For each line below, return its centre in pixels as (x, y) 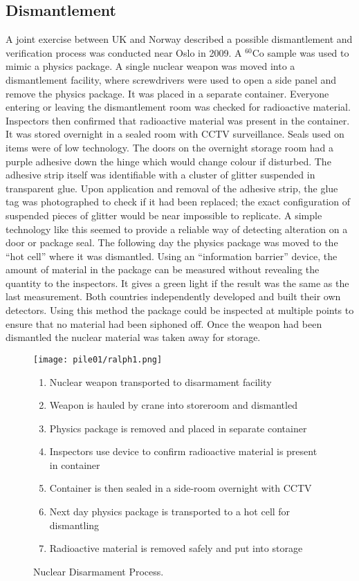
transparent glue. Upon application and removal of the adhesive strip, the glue (172, 188)
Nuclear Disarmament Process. (99, 571)
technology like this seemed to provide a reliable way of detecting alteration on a (177, 229)
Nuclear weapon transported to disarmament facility (160, 381)
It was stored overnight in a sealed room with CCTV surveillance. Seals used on (175, 134)
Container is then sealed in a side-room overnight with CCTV (181, 488)
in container (75, 464)
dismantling (74, 525)
